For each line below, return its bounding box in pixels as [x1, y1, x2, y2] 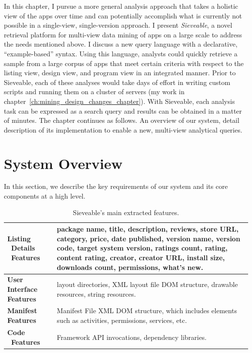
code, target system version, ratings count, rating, [57, 243, 228, 253]
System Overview [4, 153, 123, 173]
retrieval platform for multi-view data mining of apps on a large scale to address [4, 29, 242, 39]
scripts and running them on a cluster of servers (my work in [4, 86, 185, 97]
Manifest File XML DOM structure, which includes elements [57, 305, 237, 316]
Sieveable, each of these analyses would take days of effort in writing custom [4, 77, 231, 87]
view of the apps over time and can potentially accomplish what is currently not [4, 10, 242, 20]
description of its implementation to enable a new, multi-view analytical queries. [4, 124, 242, 134]
